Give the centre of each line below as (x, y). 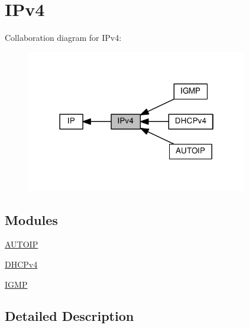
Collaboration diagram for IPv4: (63, 38)
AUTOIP (22, 244)
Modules (31, 219)
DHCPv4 (21, 264)
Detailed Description (69, 316)
